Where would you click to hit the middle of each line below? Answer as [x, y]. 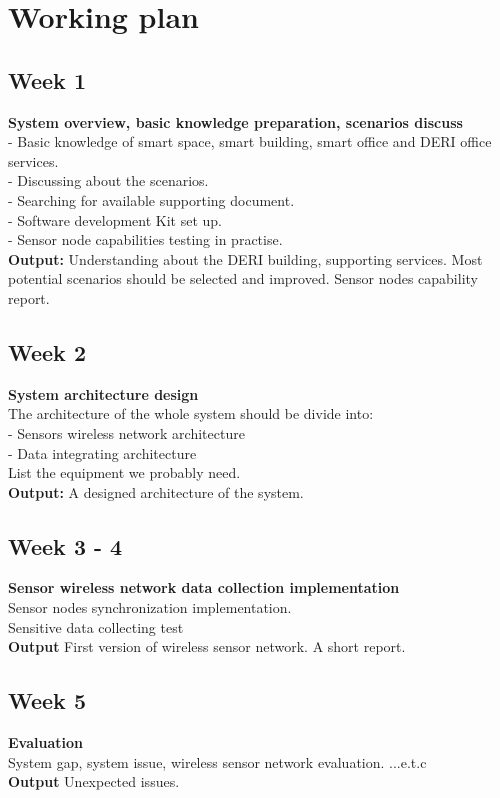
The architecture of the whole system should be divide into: [191, 413]
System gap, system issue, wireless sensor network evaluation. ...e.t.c [217, 761]
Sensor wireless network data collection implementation [204, 587]
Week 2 [47, 351]
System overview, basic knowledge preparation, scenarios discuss [235, 121]
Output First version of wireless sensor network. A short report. [207, 646]
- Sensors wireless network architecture [126, 432]
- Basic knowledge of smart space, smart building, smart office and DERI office [250, 141]
